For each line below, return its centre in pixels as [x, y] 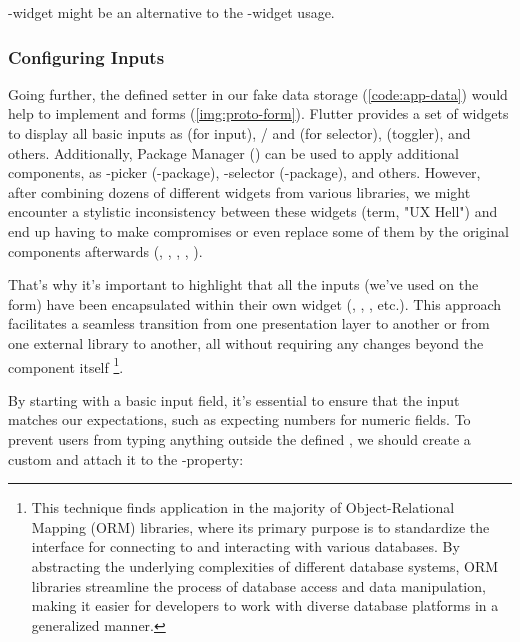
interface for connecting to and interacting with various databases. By [245, 546]
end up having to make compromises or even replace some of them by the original [258, 230]
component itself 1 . [66, 365]
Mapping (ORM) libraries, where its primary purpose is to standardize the [260, 526]
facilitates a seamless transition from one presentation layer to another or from [249, 323]
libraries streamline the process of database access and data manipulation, [258, 585]
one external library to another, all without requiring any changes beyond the [246, 342]
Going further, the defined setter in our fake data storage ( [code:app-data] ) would [258, 93]
